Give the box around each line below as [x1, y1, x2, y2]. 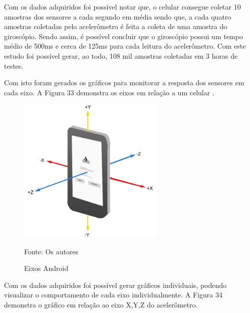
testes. [4, 60, 24, 71]
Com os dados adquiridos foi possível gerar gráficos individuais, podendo [4, 279, 227, 290]
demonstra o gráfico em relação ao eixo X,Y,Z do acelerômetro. [4, 299, 198, 309]
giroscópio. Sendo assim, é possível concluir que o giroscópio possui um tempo [4, 31, 243, 41]
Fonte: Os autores [24, 246, 79, 256]
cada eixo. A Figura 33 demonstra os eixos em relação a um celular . [4, 87, 214, 97]
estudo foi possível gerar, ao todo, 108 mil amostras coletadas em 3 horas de [4, 50, 238, 61]
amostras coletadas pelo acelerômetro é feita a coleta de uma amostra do [4, 21, 227, 32]
